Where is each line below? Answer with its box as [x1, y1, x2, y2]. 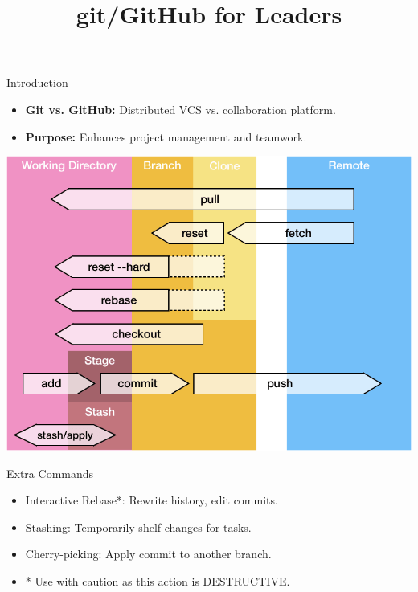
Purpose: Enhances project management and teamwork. [25, 128, 307, 145]
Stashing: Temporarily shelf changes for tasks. [25, 518, 252, 535]
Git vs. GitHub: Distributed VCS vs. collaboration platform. [25, 100, 336, 117]
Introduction [6, 74, 68, 91]
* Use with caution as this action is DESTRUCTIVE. [25, 572, 290, 589]
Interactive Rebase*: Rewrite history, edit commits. [25, 492, 278, 508]
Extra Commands [6, 464, 94, 481]
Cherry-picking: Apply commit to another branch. [25, 545, 272, 562]
